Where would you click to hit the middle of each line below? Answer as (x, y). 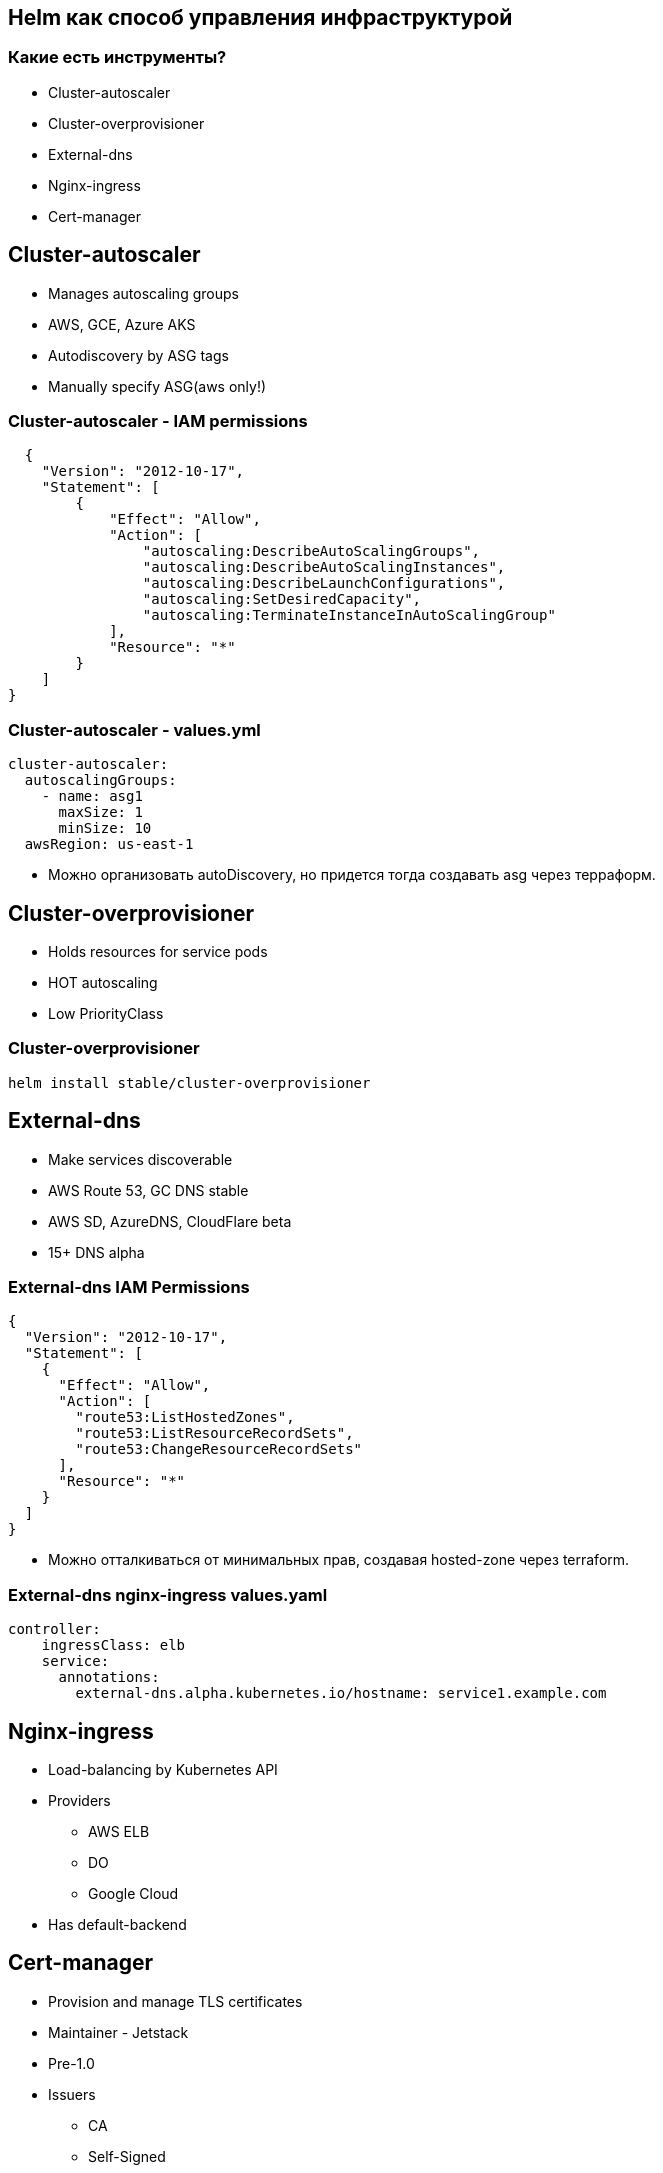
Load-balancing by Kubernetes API (163, 1769)
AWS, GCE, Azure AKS (122, 324)
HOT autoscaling (103, 982)
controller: (54, 1629)
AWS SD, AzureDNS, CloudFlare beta (170, 1221)
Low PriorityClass (106, 1013)
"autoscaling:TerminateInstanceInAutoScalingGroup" (349, 615)
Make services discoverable (140, 1159)
